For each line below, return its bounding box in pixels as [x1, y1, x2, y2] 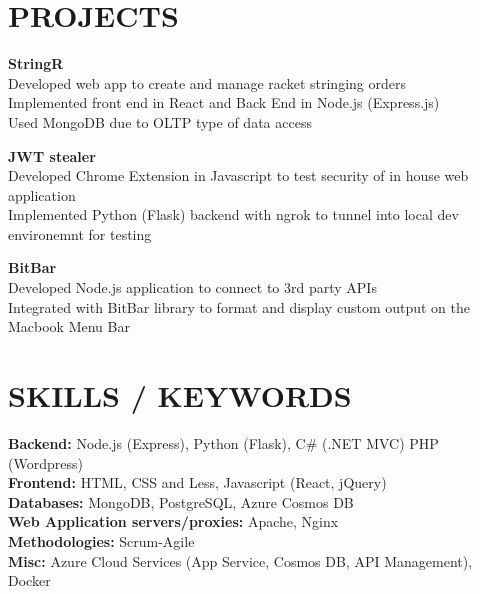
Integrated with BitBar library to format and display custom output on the [8, 296, 470, 317]
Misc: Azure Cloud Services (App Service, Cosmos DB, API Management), [8, 550, 473, 571]
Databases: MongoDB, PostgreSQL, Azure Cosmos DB [8, 491, 354, 512]
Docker [8, 570, 51, 591]
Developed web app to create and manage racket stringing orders [8, 72, 406, 93]
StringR [8, 53, 64, 74]
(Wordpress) [8, 452, 83, 473]
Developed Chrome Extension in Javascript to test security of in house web [8, 165, 469, 186]
